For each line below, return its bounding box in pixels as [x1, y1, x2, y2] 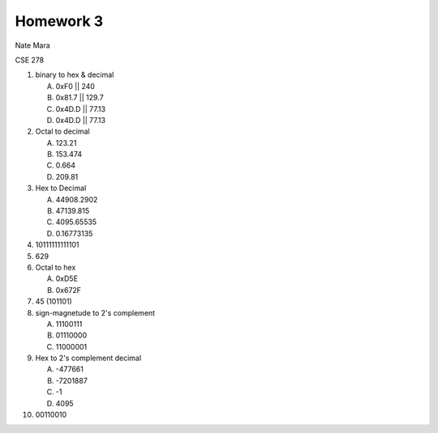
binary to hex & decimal [35, 70, 114, 80]
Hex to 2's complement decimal [35, 353, 142, 363]
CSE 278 [15, 55, 45, 65]
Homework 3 [15, 12, 104, 30]
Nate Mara [15, 40, 50, 50]
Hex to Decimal [35, 183, 87, 193]
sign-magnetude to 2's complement [35, 308, 156, 317]
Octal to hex [35, 262, 76, 272]
